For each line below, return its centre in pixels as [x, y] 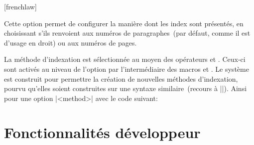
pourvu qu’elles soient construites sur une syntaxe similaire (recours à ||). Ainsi [126, 88]
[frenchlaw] [20, 6]
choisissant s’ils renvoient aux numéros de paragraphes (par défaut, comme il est [127, 33]
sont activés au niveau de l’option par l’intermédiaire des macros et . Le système [127, 69]
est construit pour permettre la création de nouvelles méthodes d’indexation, [121, 78]
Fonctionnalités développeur [102, 132]
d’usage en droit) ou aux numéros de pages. [70, 42]
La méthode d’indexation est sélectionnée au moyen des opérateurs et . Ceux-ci [125, 59]
